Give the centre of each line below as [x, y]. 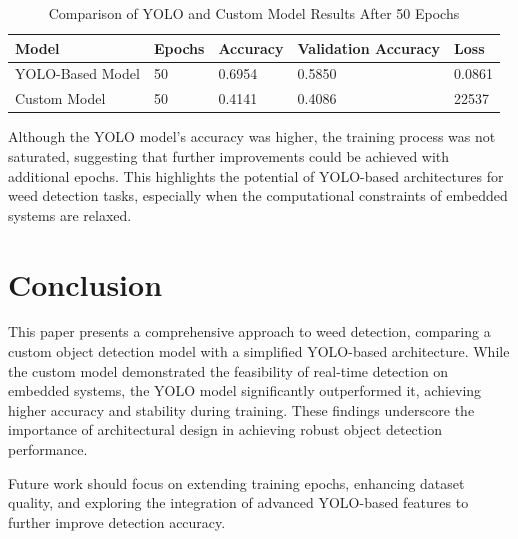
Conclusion [85, 283]
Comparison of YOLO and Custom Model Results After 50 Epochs [254, 13]
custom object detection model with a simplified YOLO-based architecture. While [259, 351]
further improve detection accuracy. [117, 521]
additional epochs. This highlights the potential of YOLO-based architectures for [256, 175]
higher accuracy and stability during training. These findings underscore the [241, 409]
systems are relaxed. [70, 214]
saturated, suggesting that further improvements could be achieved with [229, 155]
